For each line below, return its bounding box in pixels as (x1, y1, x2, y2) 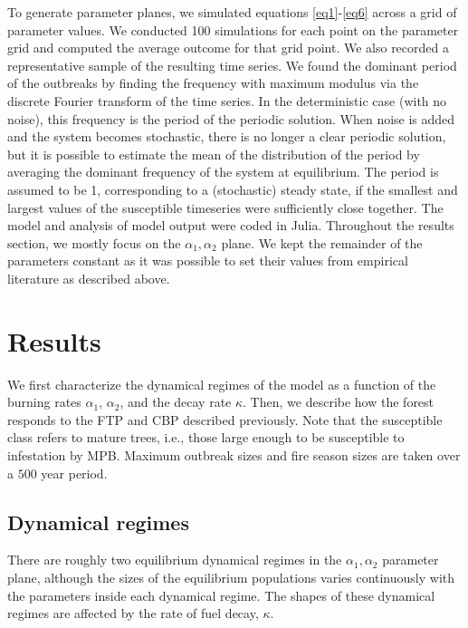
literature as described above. (7, 268, 170, 287)
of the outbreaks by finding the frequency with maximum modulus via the (7, 73, 419, 92)
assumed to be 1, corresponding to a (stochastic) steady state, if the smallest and (7, 179, 458, 198)
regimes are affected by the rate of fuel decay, (7, 604, 259, 623)
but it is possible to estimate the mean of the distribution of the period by (7, 144, 420, 163)
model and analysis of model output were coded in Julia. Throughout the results (7, 216, 454, 235)
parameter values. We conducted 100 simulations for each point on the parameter (7, 20, 459, 39)
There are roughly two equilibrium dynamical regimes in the (7, 550, 342, 569)
